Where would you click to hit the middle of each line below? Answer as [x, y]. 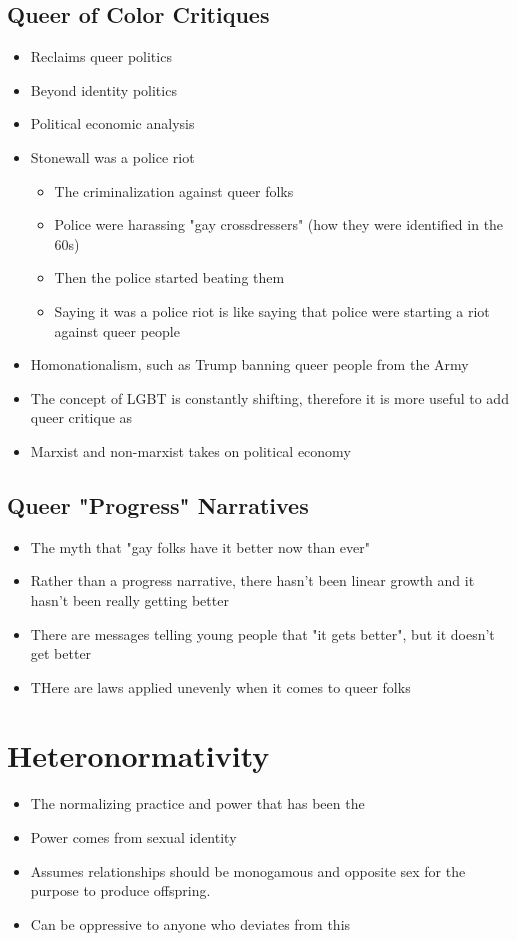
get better [61, 653]
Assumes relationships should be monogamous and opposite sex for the [248, 870]
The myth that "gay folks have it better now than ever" [200, 546]
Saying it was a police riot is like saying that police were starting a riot [272, 310]
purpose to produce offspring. [120, 890]
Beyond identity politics [103, 89]
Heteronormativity [138, 755]
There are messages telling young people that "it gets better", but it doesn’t [262, 633]
